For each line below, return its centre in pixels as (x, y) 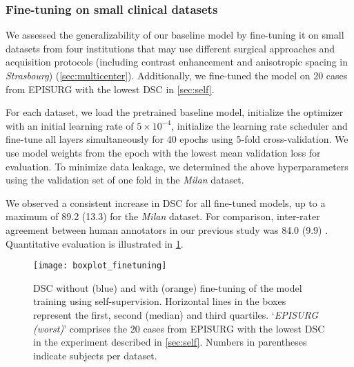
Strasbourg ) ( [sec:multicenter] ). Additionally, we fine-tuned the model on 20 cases (177, 75)
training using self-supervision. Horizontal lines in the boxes (160, 301)
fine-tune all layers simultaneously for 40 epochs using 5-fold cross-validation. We (177, 139)
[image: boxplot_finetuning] (100, 266)
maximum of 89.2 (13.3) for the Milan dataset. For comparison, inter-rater (163, 216)
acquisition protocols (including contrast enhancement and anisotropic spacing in (177, 62)
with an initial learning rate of (70, 125)
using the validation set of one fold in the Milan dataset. (125, 180)
